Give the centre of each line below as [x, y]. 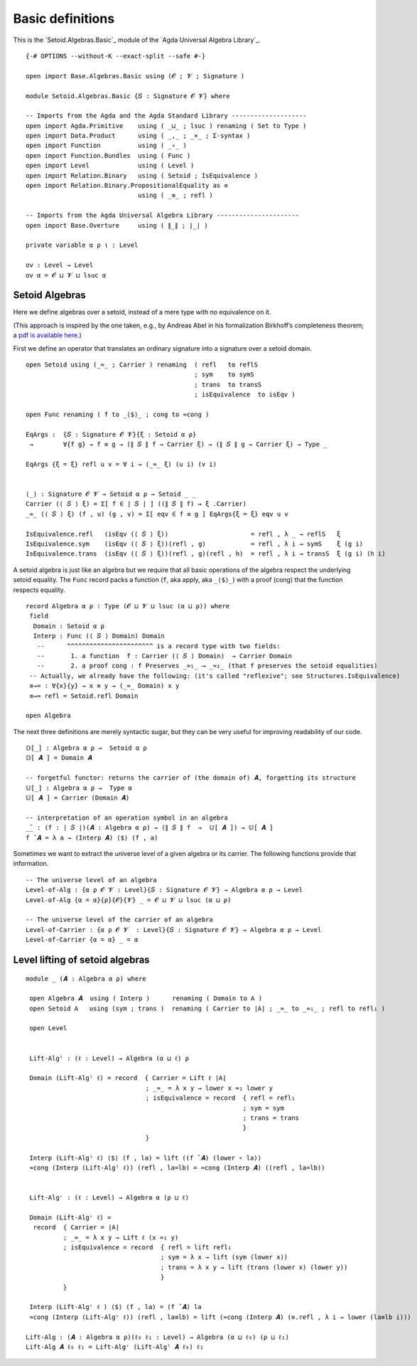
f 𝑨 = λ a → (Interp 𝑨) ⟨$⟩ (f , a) [92, 837]
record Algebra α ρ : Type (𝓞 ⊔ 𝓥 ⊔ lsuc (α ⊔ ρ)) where [128, 606]
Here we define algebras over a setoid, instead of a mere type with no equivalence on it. [142, 312]
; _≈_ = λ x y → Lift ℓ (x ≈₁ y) [121, 1237]
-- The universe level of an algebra [92, 880]
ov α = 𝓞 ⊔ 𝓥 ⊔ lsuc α [66, 275]
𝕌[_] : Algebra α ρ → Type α [79, 788]
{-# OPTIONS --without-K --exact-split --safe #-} [116, 56]
